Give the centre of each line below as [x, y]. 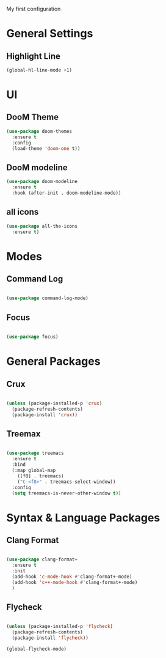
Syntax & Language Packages [83, 518]
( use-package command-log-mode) [47, 298]
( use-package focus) [33, 337]
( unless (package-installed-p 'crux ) [54, 403]
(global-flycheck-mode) [37, 649]
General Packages [53, 361]
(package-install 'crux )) [45, 415]
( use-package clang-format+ [42, 559]
